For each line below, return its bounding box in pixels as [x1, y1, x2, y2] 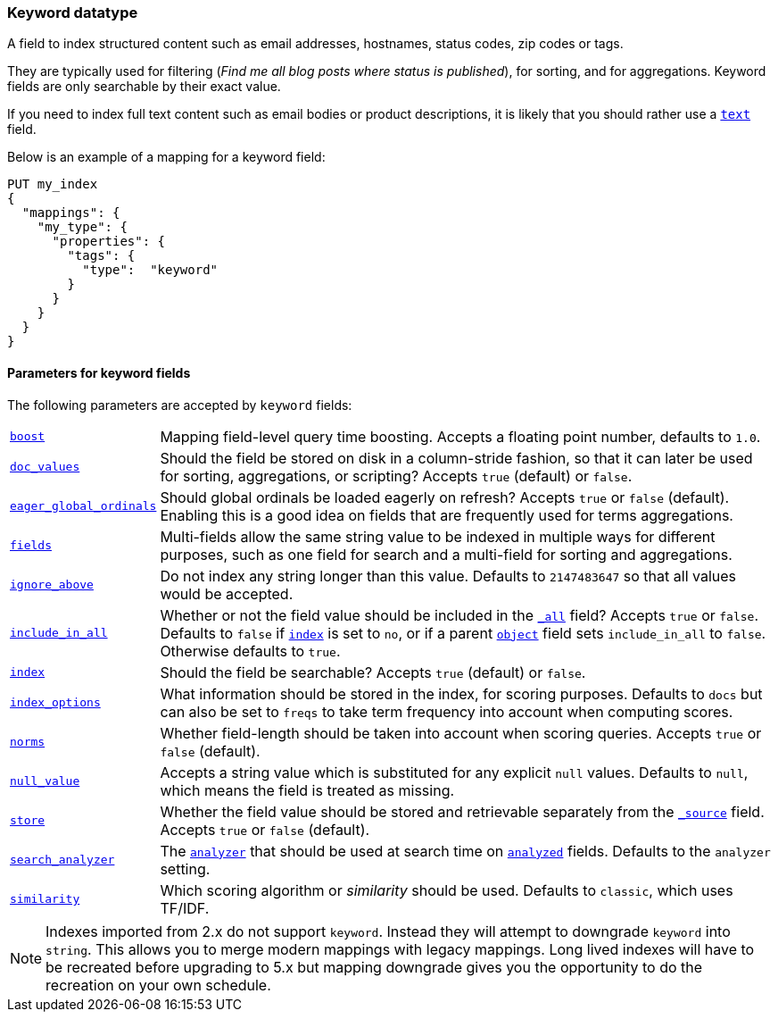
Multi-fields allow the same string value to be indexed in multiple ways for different [160, 527, 716, 546]
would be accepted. [160, 584, 294, 603]
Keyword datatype [7, 4, 138, 21]
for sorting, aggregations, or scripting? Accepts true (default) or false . [160, 466, 633, 485]
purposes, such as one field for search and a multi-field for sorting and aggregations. [160, 545, 732, 564]
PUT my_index [7, 177, 98, 192]
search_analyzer [10, 853, 115, 867]
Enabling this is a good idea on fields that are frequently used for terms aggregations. [160, 505, 733, 524]
